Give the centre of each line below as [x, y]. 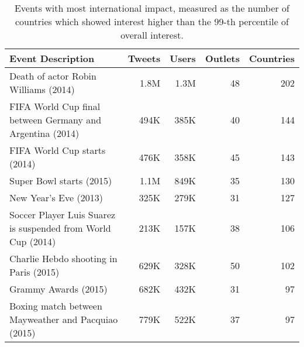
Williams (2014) [42, 89]
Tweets [144, 58]
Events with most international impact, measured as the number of [152, 8]
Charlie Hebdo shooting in [63, 258]
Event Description [52, 58]
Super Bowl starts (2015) [61, 181]
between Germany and [56, 120]
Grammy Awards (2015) [58, 289]
